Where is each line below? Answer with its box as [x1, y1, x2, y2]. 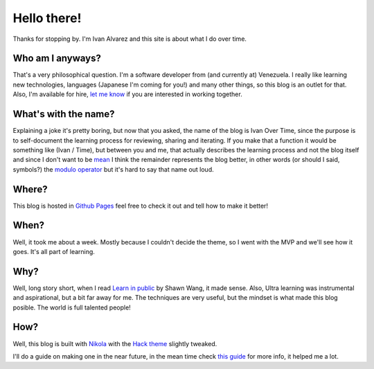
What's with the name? [12, 108, 115, 120]
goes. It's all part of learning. [12, 247, 95, 255]
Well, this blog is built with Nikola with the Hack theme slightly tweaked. [12, 339, 217, 348]
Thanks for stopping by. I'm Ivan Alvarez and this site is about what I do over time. [12, 35, 247, 43]
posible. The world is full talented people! [12, 303, 131, 312]
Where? [12, 183, 48, 195]
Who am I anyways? [12, 53, 102, 64]
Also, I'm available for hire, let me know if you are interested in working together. [12, 90, 242, 98]
